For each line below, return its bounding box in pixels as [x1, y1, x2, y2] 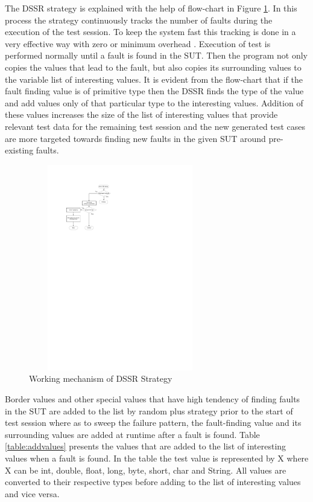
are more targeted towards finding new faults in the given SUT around [5, 132, 266, 144]
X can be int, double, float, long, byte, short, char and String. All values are [5, 463, 286, 476]
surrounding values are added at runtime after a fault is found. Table [5, 428, 260, 440]
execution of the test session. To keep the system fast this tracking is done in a [5, 25, 296, 38]
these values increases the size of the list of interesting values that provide [5, 108, 278, 121]
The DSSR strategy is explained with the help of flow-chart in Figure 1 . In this [5, 2, 297, 14]
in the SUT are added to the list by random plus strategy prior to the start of [5, 404, 293, 417]
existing [5, 144, 34, 156]
